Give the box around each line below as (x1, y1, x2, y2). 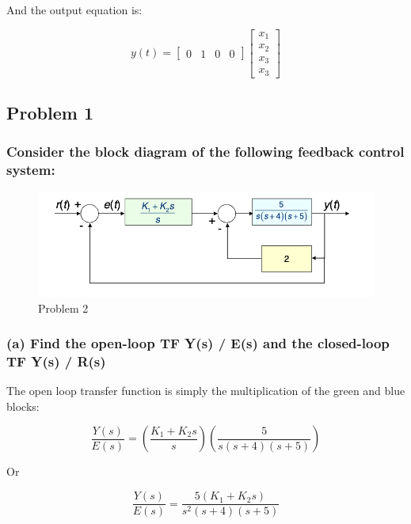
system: (6, 160, 55, 180)
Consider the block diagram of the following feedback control (6, 142, 405, 161)
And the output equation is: (6, 2, 143, 17)
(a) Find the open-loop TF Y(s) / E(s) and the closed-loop (6, 333, 390, 353)
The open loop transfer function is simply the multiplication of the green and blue (6, 382, 405, 399)
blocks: (6, 397, 40, 414)
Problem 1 (6, 100, 93, 124)
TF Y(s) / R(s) (6, 351, 106, 370)
